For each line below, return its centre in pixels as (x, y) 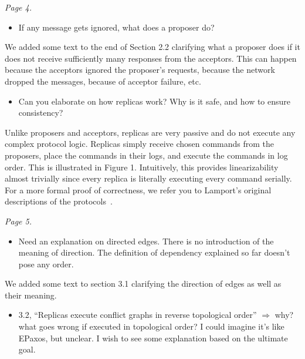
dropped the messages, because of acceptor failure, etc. (103, 81)
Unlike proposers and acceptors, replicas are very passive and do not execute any (150, 132)
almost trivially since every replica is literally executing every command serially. (148, 178)
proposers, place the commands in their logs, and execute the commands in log (146, 155)
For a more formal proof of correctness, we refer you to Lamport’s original (138, 189)
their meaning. (31, 295)
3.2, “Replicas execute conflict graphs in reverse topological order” (138, 315)
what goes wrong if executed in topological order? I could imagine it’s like (151, 326)
